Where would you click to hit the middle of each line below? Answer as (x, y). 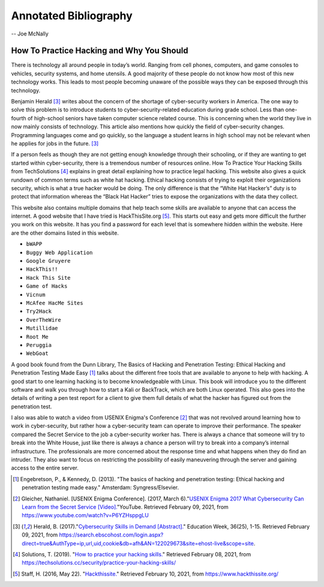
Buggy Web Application (59, 252)
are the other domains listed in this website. (65, 233)
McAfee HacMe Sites (55, 303)
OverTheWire (43, 320)
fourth (19, 118)
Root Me (37, 337)
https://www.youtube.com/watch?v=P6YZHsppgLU (85, 515)
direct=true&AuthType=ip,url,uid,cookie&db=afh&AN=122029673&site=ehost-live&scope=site (138, 543)
